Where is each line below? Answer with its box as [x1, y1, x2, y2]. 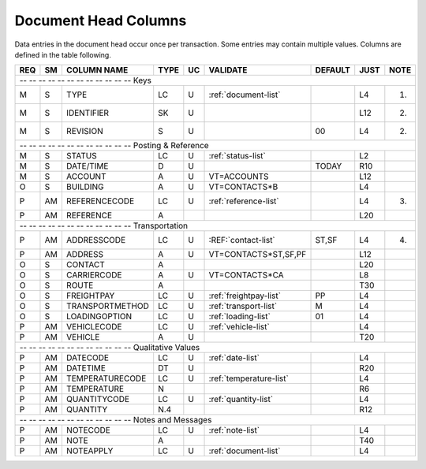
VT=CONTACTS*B [208, 181, 278, 192]
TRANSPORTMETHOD [65, 300, 149, 311]
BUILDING [65, 181, 104, 192]
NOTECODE [65, 425, 110, 436]
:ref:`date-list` [208, 352, 260, 363]
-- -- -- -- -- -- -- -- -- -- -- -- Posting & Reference [19, 140, 209, 151]
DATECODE [65, 352, 110, 363]
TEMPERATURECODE [65, 373, 147, 384]
